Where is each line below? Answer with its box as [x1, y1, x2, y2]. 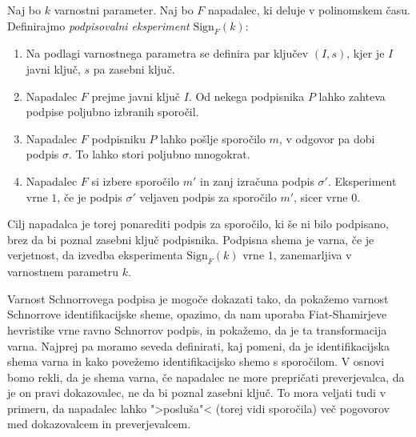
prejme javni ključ [91, 87, 181, 104]
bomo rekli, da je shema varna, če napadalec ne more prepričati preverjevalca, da [7, 368, 405, 385]
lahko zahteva [318, 87, 386, 104]
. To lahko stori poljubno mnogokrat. [69, 146, 250, 162]
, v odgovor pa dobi [278, 130, 375, 146]
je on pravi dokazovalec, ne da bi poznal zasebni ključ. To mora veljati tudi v [7, 384, 386, 401]
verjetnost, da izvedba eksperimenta [7, 247, 183, 263]
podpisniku [91, 130, 146, 146]
